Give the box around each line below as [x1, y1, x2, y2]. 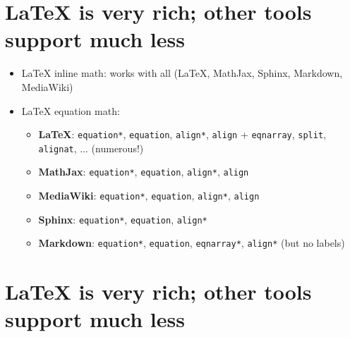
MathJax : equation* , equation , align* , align [38, 164, 249, 179]
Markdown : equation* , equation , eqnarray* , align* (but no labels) [38, 235, 345, 250]
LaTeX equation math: [21, 103, 120, 118]
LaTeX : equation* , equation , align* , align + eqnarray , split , [38, 127, 326, 142]
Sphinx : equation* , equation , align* [38, 212, 207, 226]
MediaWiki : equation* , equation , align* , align [38, 188, 260, 203]
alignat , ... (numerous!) [38, 140, 144, 155]
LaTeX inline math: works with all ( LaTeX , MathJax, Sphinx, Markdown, [21, 66, 343, 80]
